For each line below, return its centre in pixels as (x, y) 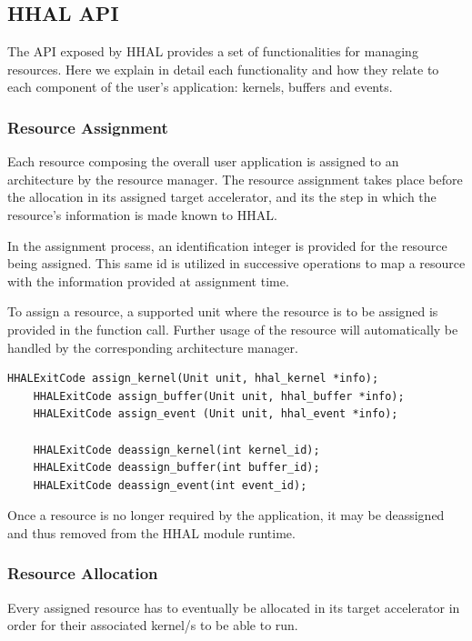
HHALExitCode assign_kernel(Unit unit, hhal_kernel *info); (193, 379)
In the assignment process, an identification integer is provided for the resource (227, 245)
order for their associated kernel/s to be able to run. (153, 625)
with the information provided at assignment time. (148, 280)
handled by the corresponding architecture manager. (153, 347)
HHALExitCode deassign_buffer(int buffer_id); (176, 468)
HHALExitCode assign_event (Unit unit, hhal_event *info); (216, 414)
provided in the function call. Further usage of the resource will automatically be (233, 329)
